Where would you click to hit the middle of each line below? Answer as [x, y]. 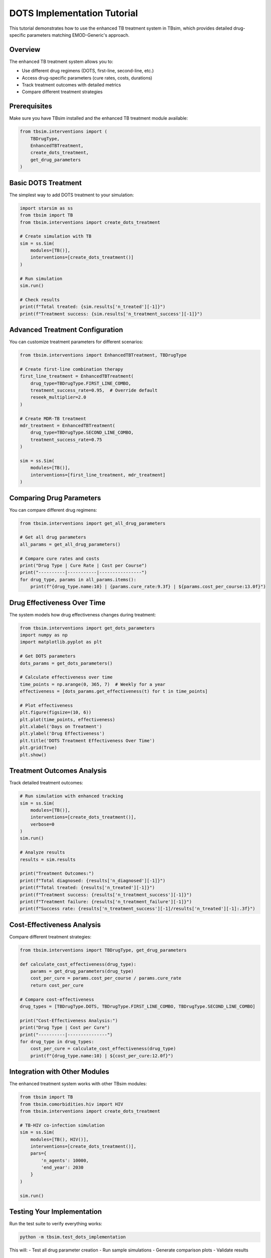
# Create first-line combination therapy [72, 369]
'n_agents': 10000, [65, 1160]
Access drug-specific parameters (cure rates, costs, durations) [87, 77]
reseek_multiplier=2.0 [58, 397]
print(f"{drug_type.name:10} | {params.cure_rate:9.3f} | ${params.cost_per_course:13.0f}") [148, 587]
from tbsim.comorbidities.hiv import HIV [72, 1104]
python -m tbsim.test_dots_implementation [73, 1237]
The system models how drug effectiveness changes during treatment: [83, 614]
